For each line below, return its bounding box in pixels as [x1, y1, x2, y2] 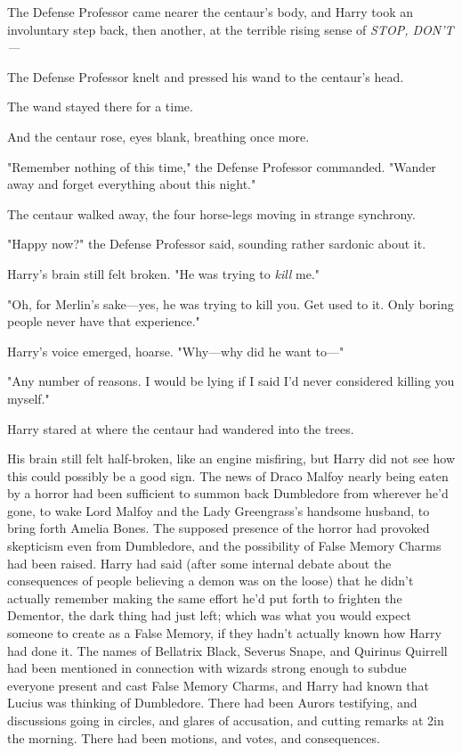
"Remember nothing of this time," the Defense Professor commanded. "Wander [7, 157, 436, 176]
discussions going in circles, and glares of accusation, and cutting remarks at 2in [7, 711, 444, 729]
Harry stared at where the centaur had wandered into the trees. [7, 419, 354, 438]
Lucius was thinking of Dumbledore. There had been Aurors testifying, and [7, 693, 417, 712]
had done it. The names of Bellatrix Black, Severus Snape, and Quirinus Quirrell [7, 641, 448, 659]
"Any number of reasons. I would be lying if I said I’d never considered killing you [7, 372, 455, 390]
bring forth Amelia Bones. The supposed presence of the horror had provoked [7, 519, 430, 537]
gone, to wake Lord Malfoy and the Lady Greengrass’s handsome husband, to [7, 501, 430, 520]
